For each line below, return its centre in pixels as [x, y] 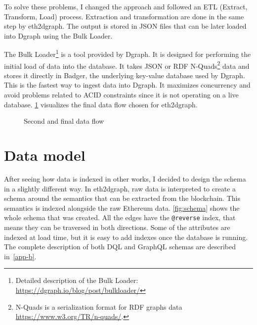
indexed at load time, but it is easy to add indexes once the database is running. [126, 237]
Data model [45, 155]
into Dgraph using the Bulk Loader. [58, 35]
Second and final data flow [64, 121]
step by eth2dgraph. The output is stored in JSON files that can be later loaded [125, 26]
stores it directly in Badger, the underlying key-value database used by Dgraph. [125, 75]
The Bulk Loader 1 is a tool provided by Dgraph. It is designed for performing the [128, 53]
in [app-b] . [20, 256]
